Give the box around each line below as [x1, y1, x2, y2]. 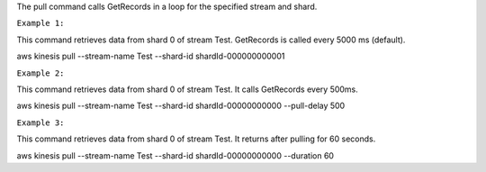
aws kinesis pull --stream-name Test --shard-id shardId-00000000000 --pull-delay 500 [16, 100, 346, 112]
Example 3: [16, 117, 65, 128]
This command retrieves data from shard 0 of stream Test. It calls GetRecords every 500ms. [16, 84, 359, 95]
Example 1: [16, 18, 65, 29]
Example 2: [16, 68, 65, 78]
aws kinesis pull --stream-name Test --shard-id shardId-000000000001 [16, 50, 285, 62]
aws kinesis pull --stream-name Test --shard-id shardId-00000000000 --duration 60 [16, 149, 335, 161]
